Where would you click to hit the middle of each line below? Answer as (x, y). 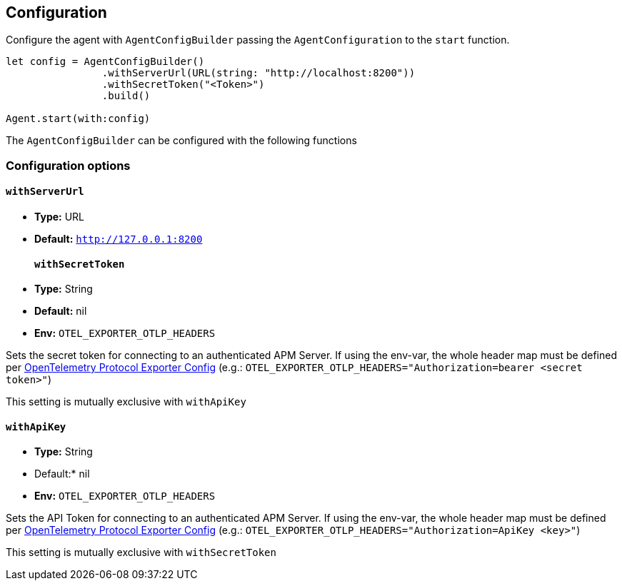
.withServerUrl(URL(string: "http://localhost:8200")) (259, 73)
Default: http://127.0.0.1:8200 (119, 239)
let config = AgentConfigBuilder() (105, 62)
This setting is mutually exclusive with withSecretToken (141, 552)
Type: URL (60, 217)
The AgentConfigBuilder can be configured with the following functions (181, 141)
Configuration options (68, 165)
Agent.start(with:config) (78, 119)
